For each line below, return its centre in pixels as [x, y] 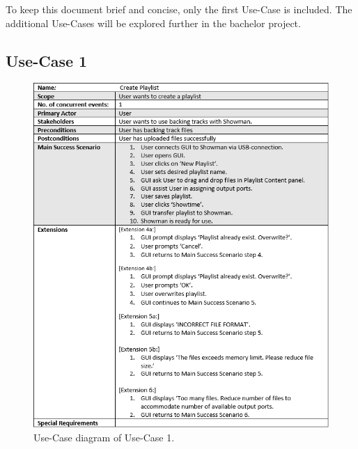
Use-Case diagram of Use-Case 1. [104, 438]
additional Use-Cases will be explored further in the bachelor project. [153, 23]
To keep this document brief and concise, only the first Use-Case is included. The [179, 9]
